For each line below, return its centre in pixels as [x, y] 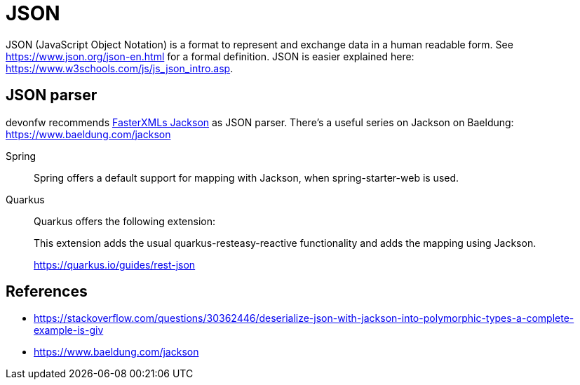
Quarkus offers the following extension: [124, 221]
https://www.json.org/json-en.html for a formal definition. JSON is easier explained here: [210, 56]
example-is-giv [69, 330]
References [47, 292]
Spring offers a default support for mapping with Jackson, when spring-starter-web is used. [247, 177]
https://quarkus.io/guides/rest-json [115, 264]
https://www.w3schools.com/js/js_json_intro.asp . [120, 68]
